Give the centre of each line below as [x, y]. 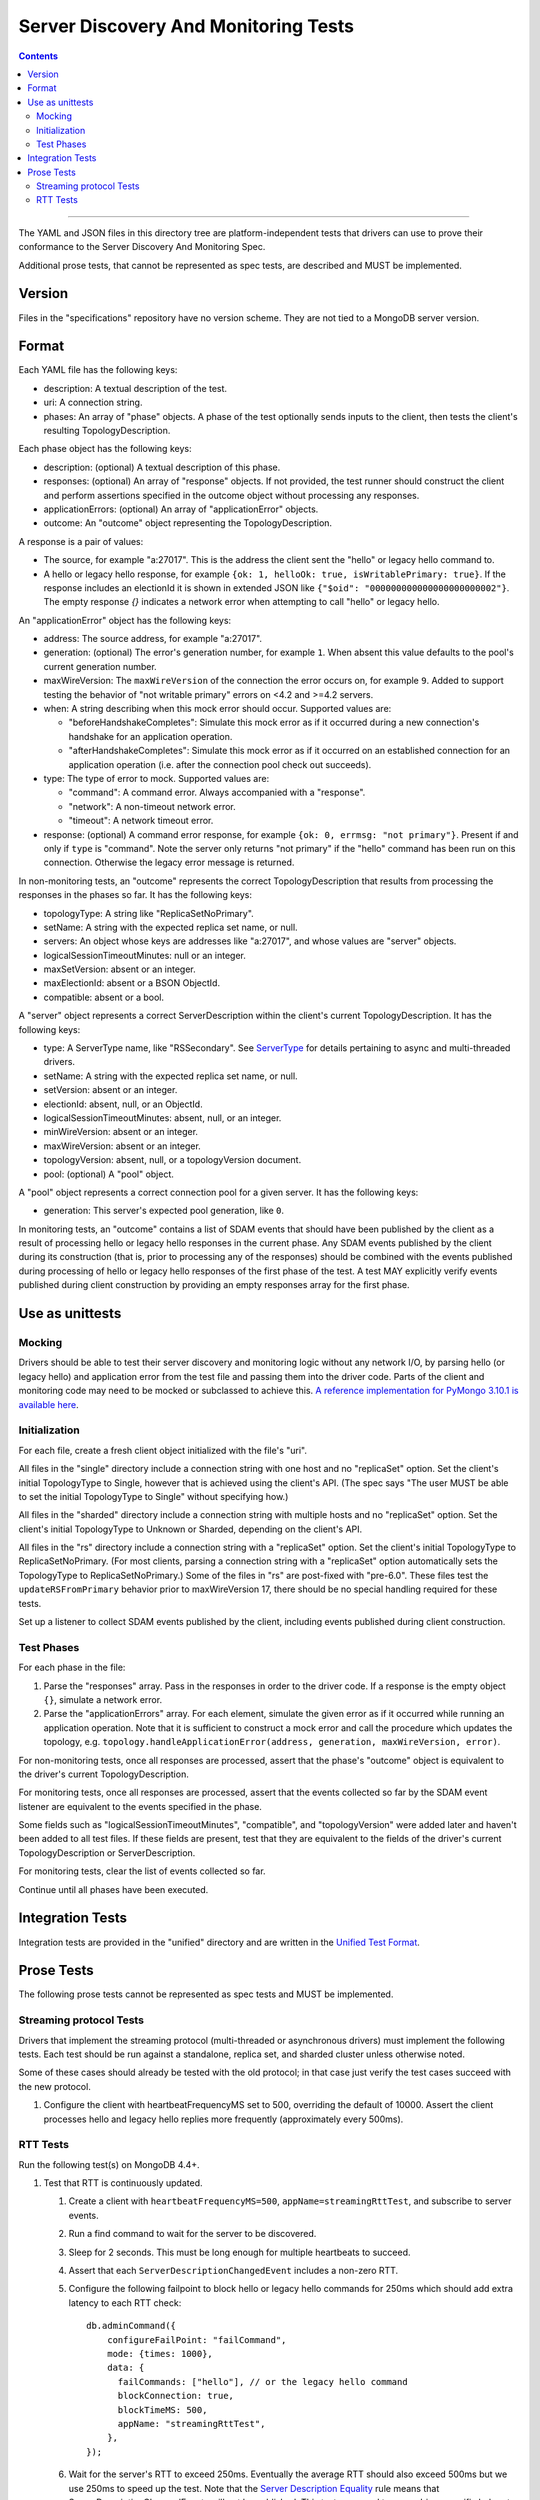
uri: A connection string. [93, 402]
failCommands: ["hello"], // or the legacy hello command [263, 2381]
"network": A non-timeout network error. [152, 806]
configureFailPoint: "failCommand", [196, 2339]
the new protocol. [55, 2086]
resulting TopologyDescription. [107, 430]
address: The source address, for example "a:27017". [153, 639]
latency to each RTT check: [125, 2302]
